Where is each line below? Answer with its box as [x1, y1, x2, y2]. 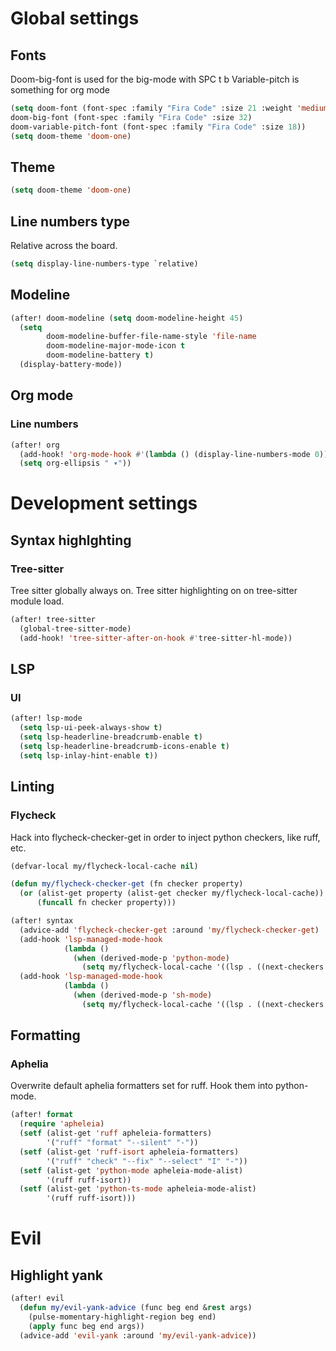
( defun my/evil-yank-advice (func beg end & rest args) [19, 1303, 253, 1313]
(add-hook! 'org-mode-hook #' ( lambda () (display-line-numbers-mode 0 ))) [19, 449, 333, 459]
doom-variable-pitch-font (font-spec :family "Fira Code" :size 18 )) [10, 122, 307, 132]
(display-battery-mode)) [19, 360, 123, 370]
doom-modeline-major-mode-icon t [46, 341, 186, 351]
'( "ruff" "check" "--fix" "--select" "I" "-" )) [46, 1156, 248, 1166]
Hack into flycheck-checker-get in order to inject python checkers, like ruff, [10, 831, 321, 843]
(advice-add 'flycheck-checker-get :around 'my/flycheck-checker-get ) [19, 925, 320, 935]
